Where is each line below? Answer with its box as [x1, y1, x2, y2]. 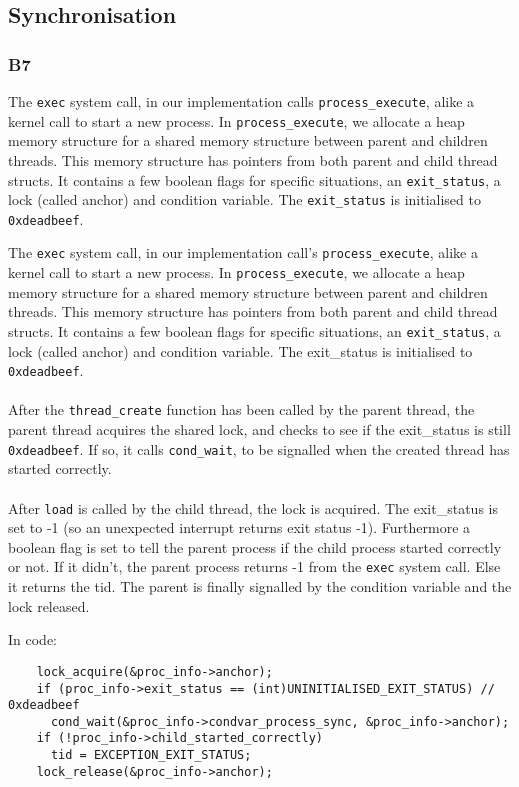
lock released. [8, 595, 90, 616]
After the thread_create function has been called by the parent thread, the [8, 399, 475, 420]
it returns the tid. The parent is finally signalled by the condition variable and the [8, 576, 512, 597]
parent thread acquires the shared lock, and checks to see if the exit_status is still [8, 419, 511, 440]
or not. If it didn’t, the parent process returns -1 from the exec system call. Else [8, 556, 501, 577]
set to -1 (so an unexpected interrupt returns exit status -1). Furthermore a [8, 517, 471, 538]
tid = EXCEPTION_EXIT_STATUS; [50, 748, 252, 763]
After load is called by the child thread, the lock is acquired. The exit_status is [8, 497, 498, 518]
